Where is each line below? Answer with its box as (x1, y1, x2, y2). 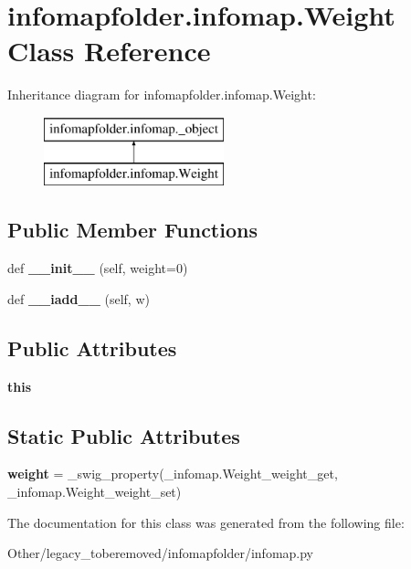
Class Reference (7, 32, 211, 69)
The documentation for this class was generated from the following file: (7, 512, 405, 532)
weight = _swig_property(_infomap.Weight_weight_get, (7, 464, 338, 483)
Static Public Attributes (7, 421, 240, 449)
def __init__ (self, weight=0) (7, 258, 188, 278)
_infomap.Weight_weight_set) (7, 482, 182, 501)
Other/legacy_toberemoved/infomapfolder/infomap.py (7, 543, 314, 563)
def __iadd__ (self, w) (7, 289, 150, 308)
